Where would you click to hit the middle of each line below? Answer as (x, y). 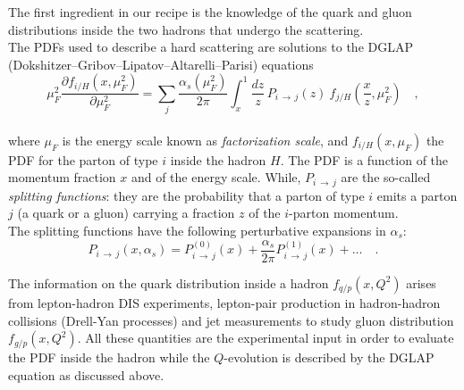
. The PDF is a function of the (364, 159)
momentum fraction (62, 177)
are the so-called (386, 177)
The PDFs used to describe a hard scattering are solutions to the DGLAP (211, 47)
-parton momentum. (344, 213)
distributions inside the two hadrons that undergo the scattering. (186, 29)
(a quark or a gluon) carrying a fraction (126, 213)
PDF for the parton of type (83, 159)
